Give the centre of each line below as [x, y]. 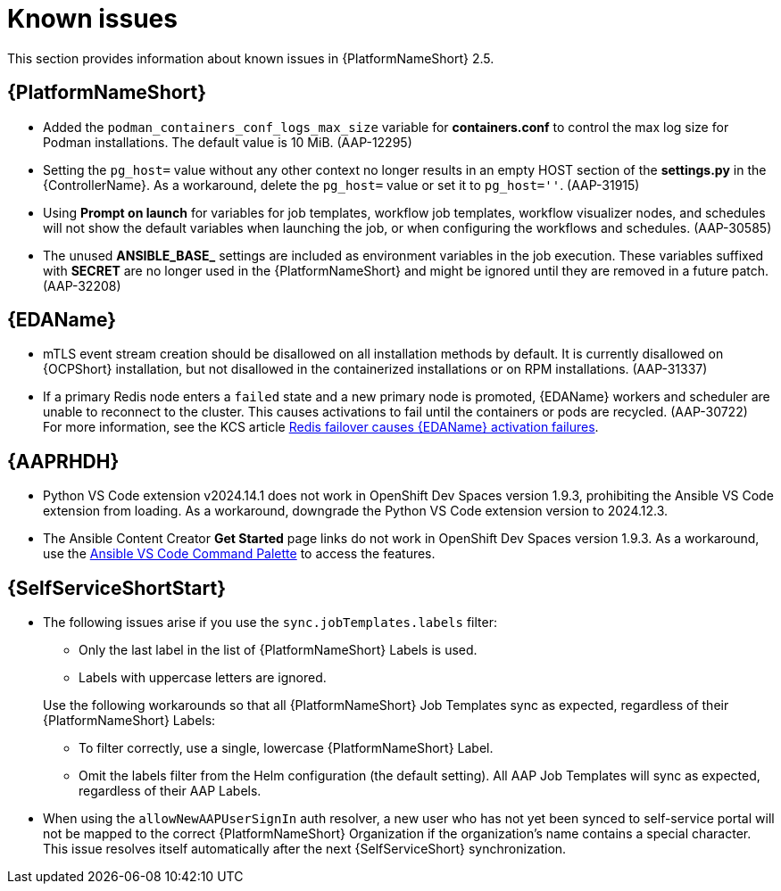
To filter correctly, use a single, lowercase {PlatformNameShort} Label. [286, 748]
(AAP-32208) [82, 285]
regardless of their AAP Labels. [170, 791]
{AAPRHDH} [63, 461]
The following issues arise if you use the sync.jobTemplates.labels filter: [270, 623]
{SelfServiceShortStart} [117, 588]
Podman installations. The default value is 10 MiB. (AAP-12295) [228, 142]
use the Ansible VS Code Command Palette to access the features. [239, 554]
